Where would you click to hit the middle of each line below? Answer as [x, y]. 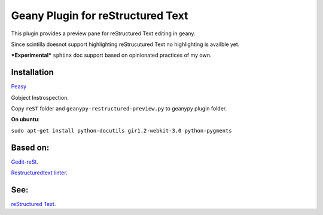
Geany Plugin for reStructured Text [100, 16]
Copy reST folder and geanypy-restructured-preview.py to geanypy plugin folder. [119, 109]
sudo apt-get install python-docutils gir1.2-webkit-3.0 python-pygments [122, 130]
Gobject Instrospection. [40, 97]
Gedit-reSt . [25, 162]
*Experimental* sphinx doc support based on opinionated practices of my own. [111, 55]
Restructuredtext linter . [39, 173]
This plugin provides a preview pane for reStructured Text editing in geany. [103, 33]
